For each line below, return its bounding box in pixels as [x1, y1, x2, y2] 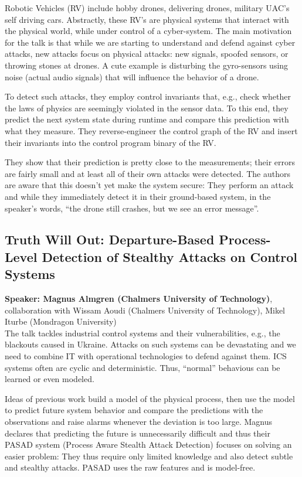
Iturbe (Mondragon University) [5, 315, 117, 328]
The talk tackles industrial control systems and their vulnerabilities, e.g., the [5, 326, 280, 339]
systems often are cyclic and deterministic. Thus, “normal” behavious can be [5, 361, 280, 373]
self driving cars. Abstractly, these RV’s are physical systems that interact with [5, 13, 289, 25]
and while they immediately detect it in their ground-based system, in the [5, 190, 271, 202]
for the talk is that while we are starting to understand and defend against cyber [5, 36, 296, 48]
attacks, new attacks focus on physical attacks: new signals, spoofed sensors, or [5, 47, 289, 60]
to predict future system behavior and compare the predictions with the [5, 404, 263, 416]
